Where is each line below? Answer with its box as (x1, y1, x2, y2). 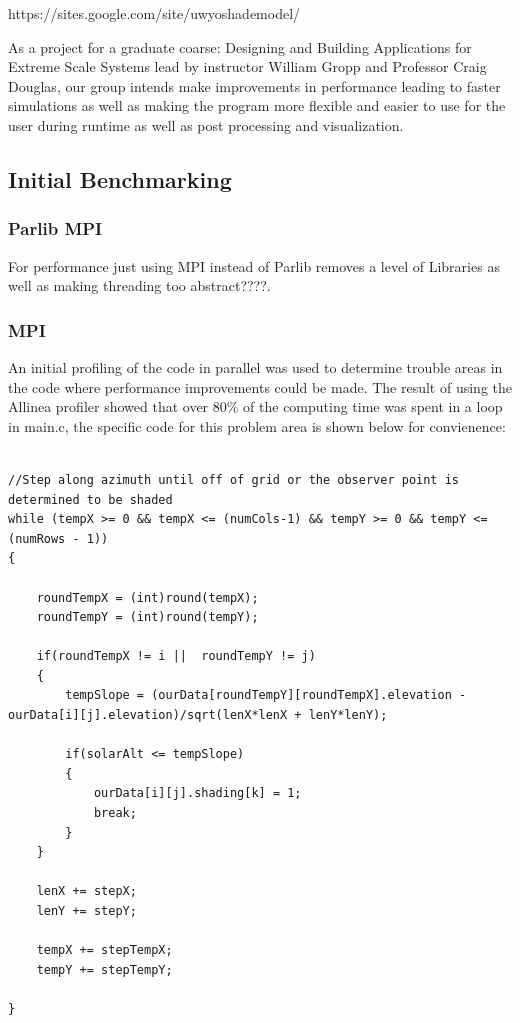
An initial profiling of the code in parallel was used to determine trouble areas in (8, 356, 503, 377)
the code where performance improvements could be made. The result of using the (8, 376, 512, 397)
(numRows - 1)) (8, 531, 109, 546)
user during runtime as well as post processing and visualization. (8, 114, 404, 135)
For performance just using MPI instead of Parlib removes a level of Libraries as (8, 255, 500, 276)
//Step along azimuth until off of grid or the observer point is (8, 472, 460, 487)
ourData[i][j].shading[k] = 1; (93, 786, 302, 801)
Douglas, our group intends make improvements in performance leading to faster (8, 75, 501, 96)
